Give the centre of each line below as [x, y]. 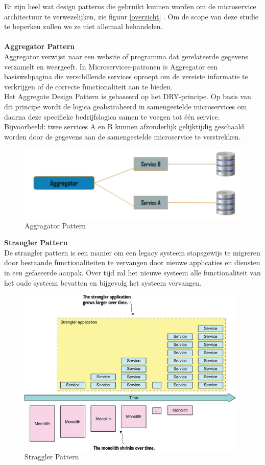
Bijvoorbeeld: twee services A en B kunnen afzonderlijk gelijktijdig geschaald [124, 126]
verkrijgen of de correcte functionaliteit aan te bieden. [88, 86]
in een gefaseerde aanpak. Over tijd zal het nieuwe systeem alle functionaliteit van [132, 273]
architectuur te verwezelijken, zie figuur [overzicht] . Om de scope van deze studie [131, 16]
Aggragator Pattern [55, 225]
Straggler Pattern [52, 457]
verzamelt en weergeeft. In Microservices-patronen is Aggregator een [111, 66]
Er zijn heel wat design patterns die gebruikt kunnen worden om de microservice [130, 6]
